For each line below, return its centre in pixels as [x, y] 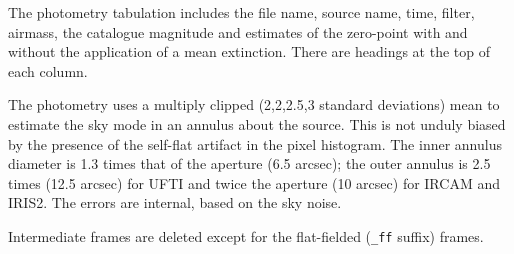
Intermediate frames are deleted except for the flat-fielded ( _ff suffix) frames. [246, 235]
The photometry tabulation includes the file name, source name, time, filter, [241, 12]
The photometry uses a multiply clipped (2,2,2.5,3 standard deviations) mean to [254, 104]
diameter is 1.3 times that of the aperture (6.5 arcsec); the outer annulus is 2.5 [249, 163]
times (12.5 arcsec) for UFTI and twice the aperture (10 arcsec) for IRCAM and [254, 182]
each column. [48, 70]
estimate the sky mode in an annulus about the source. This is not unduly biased [257, 123]
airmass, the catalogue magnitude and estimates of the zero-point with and [238, 31]
